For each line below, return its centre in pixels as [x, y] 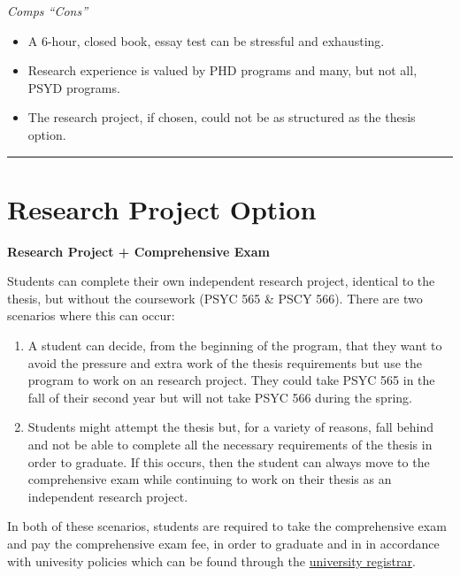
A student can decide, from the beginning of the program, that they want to [235, 346]
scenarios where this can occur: [91, 315]
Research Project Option [162, 208]
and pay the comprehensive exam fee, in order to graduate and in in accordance [223, 543]
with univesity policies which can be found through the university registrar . [211, 561]
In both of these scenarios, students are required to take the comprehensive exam [227, 526]
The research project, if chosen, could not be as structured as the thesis [222, 117]
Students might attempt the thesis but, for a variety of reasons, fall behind [231, 427]
